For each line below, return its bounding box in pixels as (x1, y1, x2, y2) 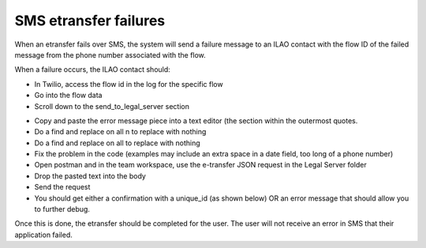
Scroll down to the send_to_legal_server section (34, 101, 189, 111)
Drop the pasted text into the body (34, 171, 146, 181)
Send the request (34, 182, 91, 192)
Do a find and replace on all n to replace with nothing (34, 127, 207, 137)
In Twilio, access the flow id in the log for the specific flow (34, 79, 224, 88)
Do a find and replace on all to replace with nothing (34, 138, 200, 148)
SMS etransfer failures (14, 12, 166, 29)
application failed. (14, 230, 73, 239)
